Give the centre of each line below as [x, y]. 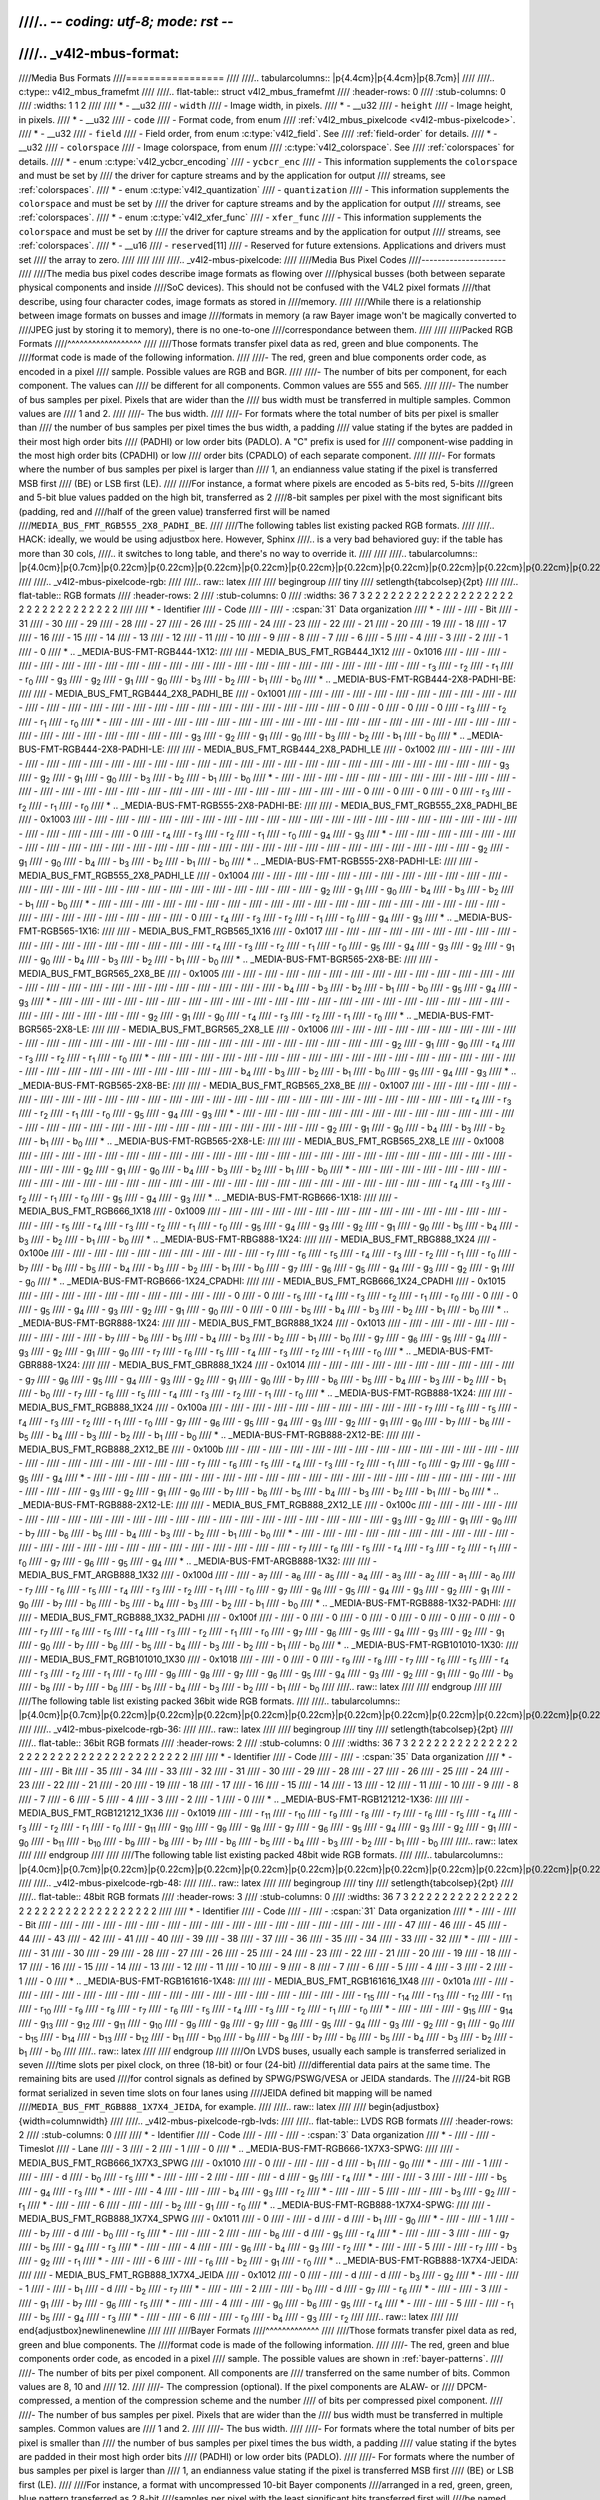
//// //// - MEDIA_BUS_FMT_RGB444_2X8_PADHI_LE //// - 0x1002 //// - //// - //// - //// [340, 749]
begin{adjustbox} [404, 2107]
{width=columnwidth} [63, 2121]
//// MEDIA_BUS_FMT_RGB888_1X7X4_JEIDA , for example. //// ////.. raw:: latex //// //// [192, 2107]
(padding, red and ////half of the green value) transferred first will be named [174, 511]
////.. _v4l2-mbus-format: [99, 53]
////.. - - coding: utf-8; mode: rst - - [126, 21]
